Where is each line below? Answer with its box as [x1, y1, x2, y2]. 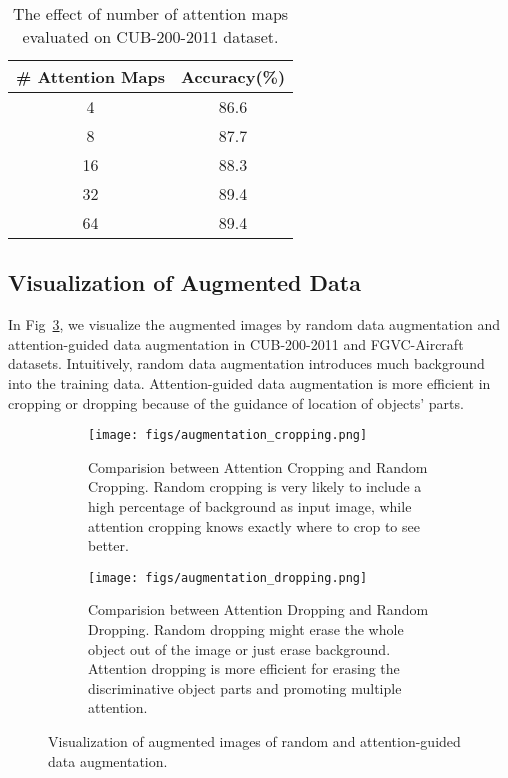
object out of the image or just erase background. [88, 638, 391, 659]
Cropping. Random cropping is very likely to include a [88, 476, 422, 497]
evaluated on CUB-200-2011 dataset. [22, 25, 279, 48]
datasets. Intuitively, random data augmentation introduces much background [8, 353, 485, 374]
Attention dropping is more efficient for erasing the [88, 658, 400, 679]
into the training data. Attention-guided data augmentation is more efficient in [8, 372, 491, 393]
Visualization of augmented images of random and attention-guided [48, 731, 461, 752]
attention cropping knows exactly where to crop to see [88, 515, 420, 536]
